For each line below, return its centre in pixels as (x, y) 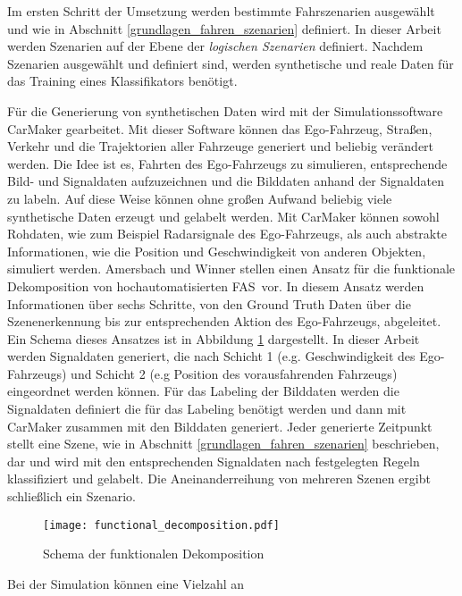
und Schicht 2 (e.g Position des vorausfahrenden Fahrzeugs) (234, 373)
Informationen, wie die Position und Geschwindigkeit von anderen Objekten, (217, 251)
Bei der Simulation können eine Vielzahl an (126, 583)
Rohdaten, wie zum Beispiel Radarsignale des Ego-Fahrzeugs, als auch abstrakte (227, 234)
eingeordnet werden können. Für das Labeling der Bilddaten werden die (203, 391)
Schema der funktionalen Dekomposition (154, 554)
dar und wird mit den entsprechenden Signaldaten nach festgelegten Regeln (214, 461)
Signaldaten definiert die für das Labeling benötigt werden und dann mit (207, 409)
